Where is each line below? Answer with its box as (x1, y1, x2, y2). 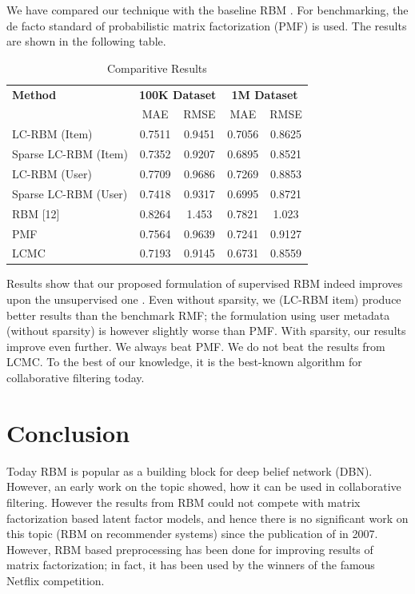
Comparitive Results (106, 59, 207, 76)
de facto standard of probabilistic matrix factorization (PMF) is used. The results (6, 17, 407, 34)
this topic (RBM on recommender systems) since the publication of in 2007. (6, 525, 378, 542)
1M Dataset (231, 86, 298, 102)
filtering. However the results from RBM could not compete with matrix (6, 493, 361, 510)
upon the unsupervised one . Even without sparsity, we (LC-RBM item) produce (6, 291, 401, 308)
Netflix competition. (6, 572, 105, 588)
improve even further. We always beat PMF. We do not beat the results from (6, 337, 385, 354)
